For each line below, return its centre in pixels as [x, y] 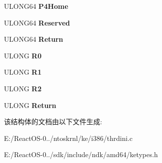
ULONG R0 [23, 55]
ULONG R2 [23, 88]
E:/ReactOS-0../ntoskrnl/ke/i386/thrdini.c [68, 138]
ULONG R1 [23, 72]
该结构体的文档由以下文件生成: [53, 122]
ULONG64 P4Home [36, 6]
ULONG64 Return [34, 39]
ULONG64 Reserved [37, 22]
